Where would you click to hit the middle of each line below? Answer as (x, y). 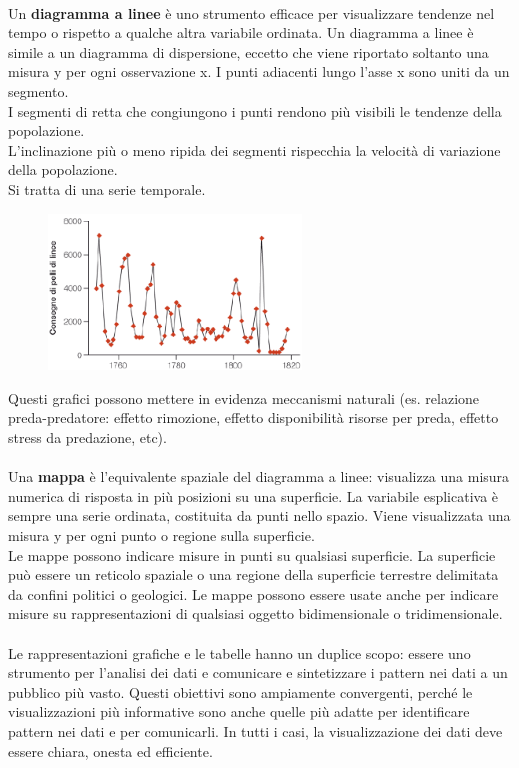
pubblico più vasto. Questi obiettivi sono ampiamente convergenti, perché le (240, 691)
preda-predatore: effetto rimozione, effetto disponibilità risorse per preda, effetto (253, 417)
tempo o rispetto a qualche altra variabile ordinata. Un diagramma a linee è (241, 32)
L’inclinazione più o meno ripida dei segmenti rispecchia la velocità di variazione (254, 149)
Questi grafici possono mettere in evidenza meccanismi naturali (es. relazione (244, 397)
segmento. (38, 90)
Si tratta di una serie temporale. (107, 188)
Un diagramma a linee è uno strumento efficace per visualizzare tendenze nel (251, 12)
